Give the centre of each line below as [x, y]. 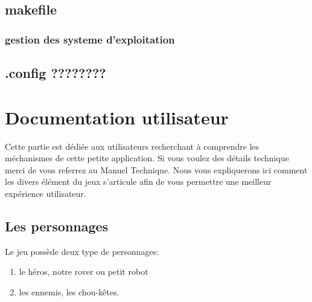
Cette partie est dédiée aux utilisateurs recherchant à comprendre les [132, 146]
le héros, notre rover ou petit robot [84, 271]
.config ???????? [56, 73]
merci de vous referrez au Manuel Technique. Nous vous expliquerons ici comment [156, 169]
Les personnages [57, 226]
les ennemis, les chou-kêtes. [69, 291]
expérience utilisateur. [46, 193]
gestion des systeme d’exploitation [90, 39]
